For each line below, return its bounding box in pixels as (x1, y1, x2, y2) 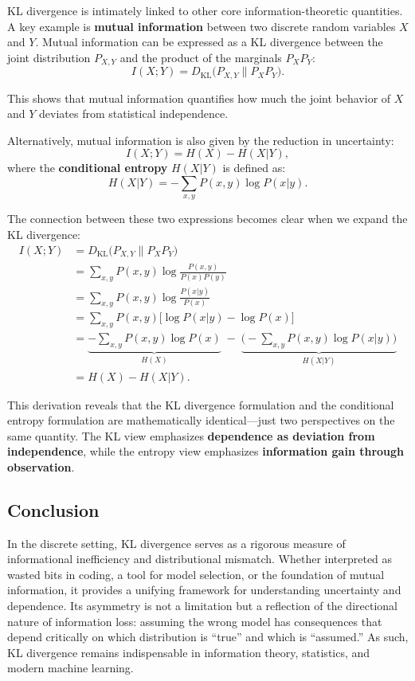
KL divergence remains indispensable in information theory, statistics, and (7, 644, 370, 660)
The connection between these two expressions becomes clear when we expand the (7, 210, 408, 227)
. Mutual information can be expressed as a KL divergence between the (35, 33, 383, 50)
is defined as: (222, 159, 286, 176)
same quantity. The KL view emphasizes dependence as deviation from (7, 427, 375, 444)
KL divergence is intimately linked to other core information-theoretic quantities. (7, 2, 403, 18)
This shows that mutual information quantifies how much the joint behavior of (7, 89, 391, 106)
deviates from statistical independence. (39, 105, 229, 122)
